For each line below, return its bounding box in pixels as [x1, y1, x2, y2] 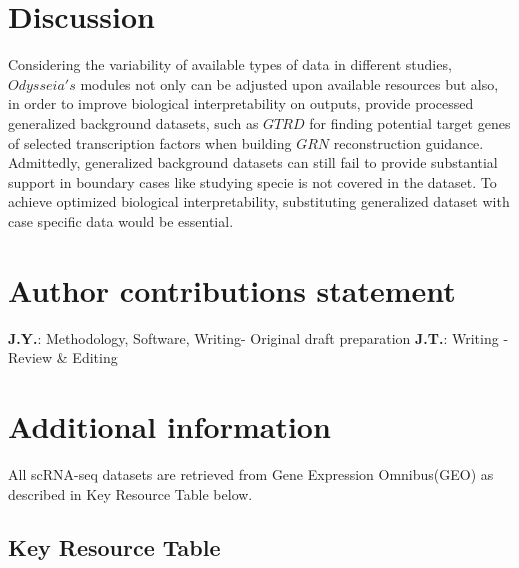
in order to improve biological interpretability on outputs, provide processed [8, 93, 474, 114]
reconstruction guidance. [333, 132, 484, 153]
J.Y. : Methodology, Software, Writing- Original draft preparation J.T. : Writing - [8, 327, 509, 348]
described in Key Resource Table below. [8, 483, 253, 504]
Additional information [8, 405, 331, 446]
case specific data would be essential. [8, 210, 234, 231]
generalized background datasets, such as [8, 112, 259, 133]
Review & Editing [8, 347, 118, 368]
